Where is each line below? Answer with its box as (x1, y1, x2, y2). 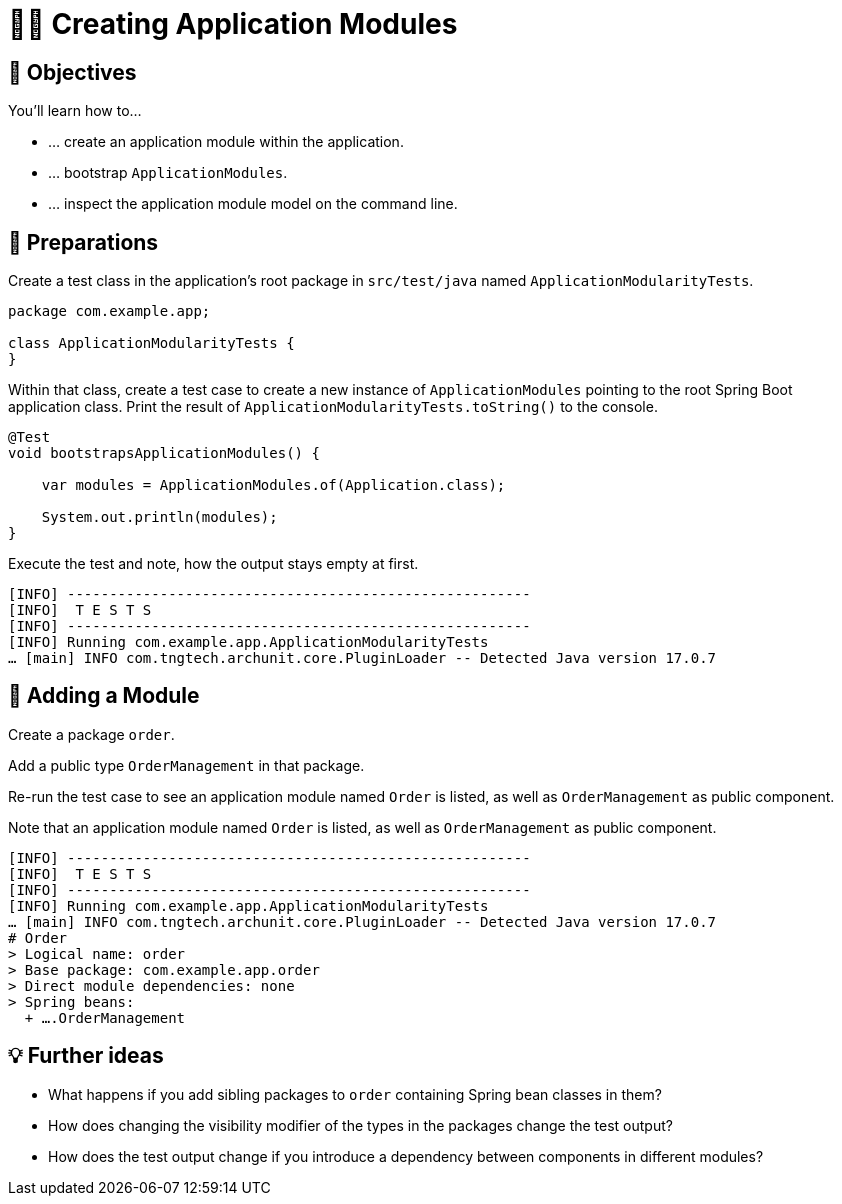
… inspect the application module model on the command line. (48, 195, 458, 213)
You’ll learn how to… (8, 102, 142, 120)
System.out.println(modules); (41, 509, 278, 526)
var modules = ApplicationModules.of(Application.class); (41, 477, 506, 494)
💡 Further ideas (8, 1043, 164, 1069)
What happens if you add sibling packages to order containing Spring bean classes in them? (48, 1085, 662, 1103)
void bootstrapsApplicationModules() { (8, 445, 320, 462)
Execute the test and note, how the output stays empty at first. (8, 555, 419, 573)
